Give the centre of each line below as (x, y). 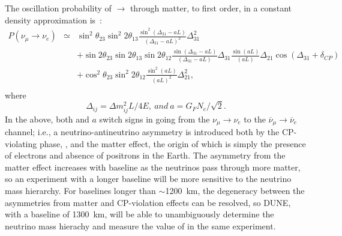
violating (21, 143)
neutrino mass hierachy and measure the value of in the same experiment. (140, 225)
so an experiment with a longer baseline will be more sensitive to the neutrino (148, 179)
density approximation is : (54, 20)
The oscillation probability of (58, 8)
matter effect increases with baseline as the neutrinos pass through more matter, (153, 167)
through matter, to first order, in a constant (211, 8)
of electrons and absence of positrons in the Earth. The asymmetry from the (145, 155)
